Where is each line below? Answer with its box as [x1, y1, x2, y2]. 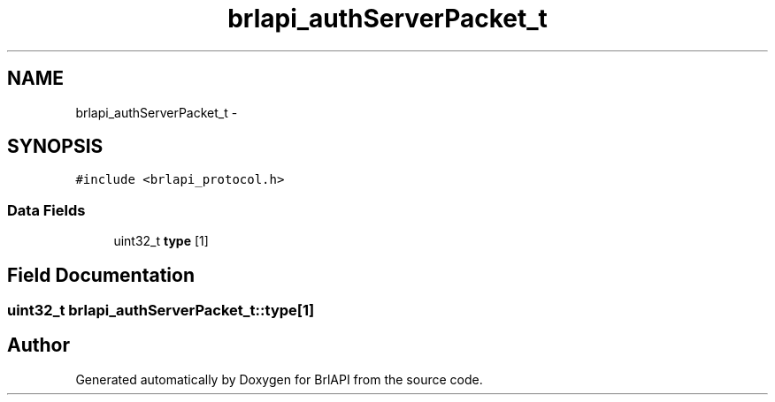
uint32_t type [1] [113, 233, 209, 249]
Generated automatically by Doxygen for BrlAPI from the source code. [75, 371, 483, 387]
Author [7, 334, 70, 357]
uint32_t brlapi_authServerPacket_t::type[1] [7, 301, 315, 320]
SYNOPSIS [7, 135, 104, 158]
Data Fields [7, 201, 86, 219]
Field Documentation [7, 263, 195, 286]
